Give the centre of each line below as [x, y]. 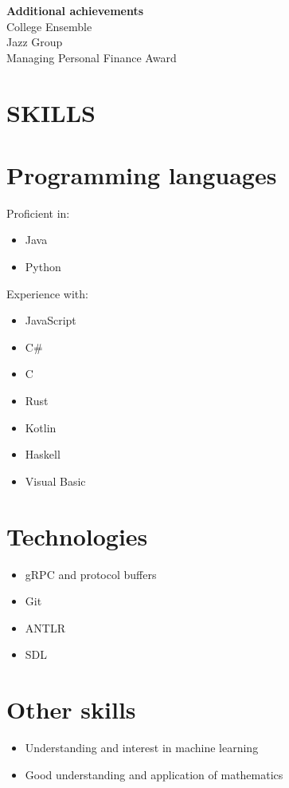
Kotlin [41, 427]
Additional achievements [75, 10]
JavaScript [51, 320]
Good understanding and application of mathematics [154, 774]
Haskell [43, 454]
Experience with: [47, 293]
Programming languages [142, 174]
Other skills [71, 709]
